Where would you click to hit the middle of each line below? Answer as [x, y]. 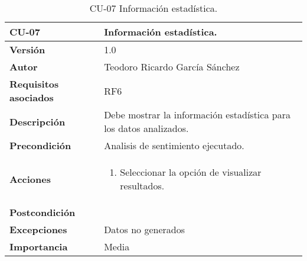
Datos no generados [145, 229]
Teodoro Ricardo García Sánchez [172, 67]
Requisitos [34, 84]
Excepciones [38, 229]
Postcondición [43, 212]
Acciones [30, 179]
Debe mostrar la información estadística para [197, 115]
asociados [32, 97]
